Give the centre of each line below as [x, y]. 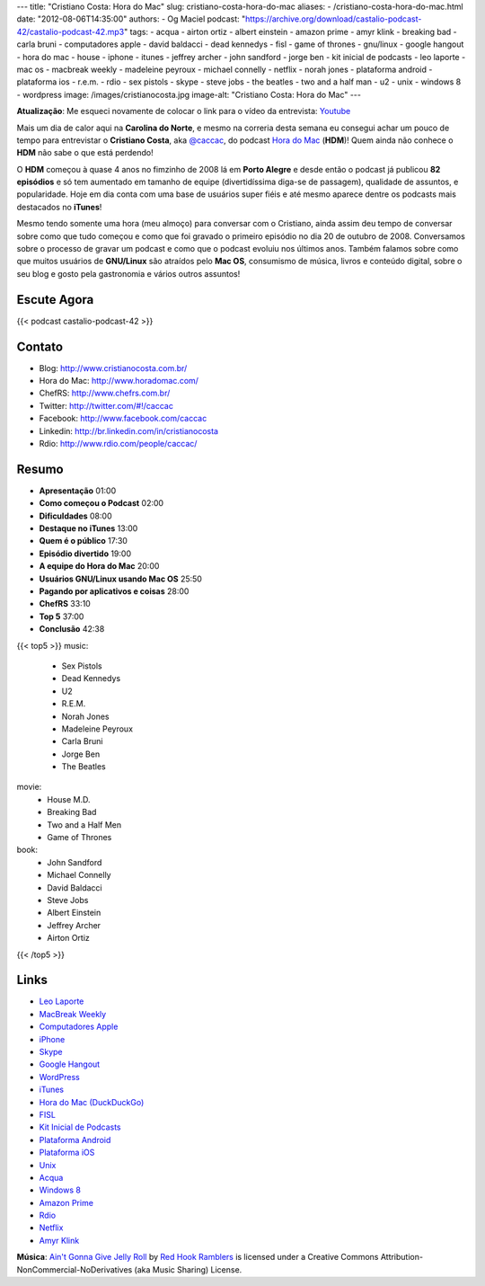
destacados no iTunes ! [59, 207]
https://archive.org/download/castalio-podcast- [333, 19]
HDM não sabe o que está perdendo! [85, 153]
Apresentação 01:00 [78, 491]
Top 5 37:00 [62, 616]
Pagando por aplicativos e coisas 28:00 [114, 591]
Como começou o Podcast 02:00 [101, 503]
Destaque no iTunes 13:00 [88, 528]
